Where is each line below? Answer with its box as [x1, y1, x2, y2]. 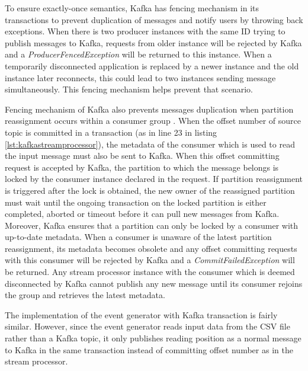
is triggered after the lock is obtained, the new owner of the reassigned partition [5, 184, 295, 196]
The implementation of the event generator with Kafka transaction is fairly [5, 308, 278, 321]
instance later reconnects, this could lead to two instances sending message [5, 71, 276, 84]
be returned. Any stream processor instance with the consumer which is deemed [5, 266, 295, 278]
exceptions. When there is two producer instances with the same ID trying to [5, 25, 285, 37]
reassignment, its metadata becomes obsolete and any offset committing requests [5, 242, 297, 254]
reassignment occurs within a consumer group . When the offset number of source [5, 114, 301, 127]
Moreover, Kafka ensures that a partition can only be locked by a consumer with [5, 219, 299, 231]
